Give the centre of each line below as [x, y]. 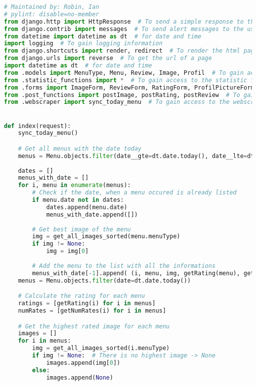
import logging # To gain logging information [83, 44]
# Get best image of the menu [81, 229]
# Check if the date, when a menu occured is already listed [134, 193]
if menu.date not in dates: [78, 200]
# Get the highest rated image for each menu [94, 326]
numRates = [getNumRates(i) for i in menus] [92, 311]
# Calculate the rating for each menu [81, 296]
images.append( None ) [80, 377]
